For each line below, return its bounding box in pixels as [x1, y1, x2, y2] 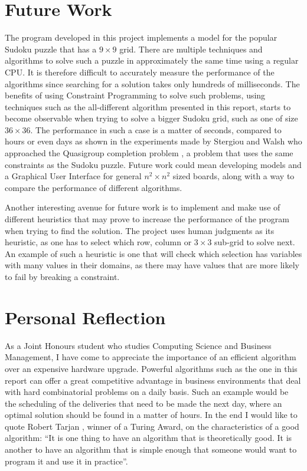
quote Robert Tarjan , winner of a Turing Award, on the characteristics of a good [5, 420, 299, 432]
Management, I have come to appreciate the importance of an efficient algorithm [5, 351, 296, 363]
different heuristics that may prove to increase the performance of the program [5, 213, 289, 225]
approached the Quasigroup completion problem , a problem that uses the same [5, 147, 293, 159]
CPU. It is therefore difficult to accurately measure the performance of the [5, 65, 275, 78]
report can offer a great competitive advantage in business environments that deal [5, 374, 301, 386]
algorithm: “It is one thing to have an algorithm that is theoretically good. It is [5, 432, 292, 444]
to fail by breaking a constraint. [5, 271, 120, 282]
